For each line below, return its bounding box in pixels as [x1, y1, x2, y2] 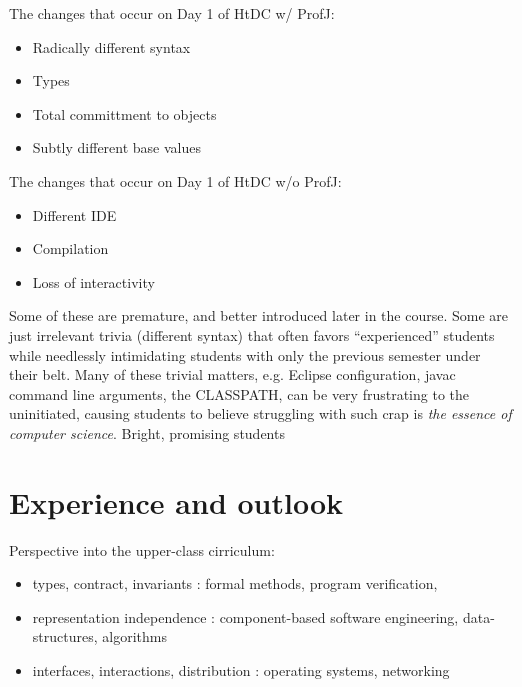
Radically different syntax [32, 36, 191, 57]
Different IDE [32, 204, 117, 225]
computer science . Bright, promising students [9, 422, 285, 443]
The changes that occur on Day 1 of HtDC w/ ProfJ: [9, 3, 335, 23]
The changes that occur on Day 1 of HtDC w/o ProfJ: [9, 170, 342, 191]
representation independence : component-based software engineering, [32, 606, 459, 627]
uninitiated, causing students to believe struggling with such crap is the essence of [9, 403, 512, 424]
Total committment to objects [32, 103, 217, 124]
